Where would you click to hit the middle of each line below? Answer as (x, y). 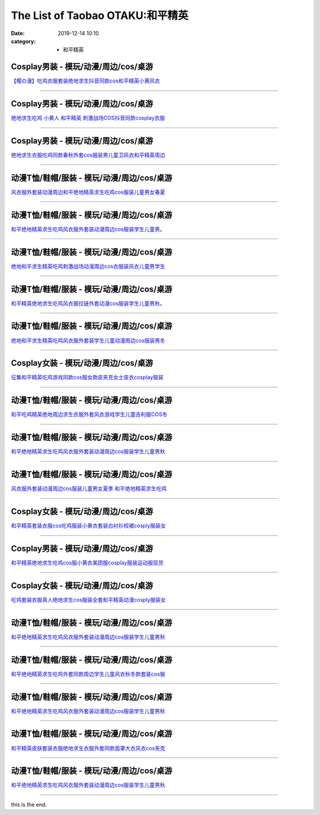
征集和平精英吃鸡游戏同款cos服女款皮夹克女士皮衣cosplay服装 (87, 378)
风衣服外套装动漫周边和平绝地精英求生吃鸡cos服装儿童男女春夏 (88, 192)
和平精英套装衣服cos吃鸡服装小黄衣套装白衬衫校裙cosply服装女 (88, 526)
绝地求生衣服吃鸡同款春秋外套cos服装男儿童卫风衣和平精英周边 (88, 155)
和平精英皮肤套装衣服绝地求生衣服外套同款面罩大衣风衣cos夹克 (88, 748)
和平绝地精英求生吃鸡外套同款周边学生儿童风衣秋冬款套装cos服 (88, 674)
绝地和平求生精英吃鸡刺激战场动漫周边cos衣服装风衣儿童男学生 (88, 266)
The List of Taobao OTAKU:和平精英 (100, 15)
